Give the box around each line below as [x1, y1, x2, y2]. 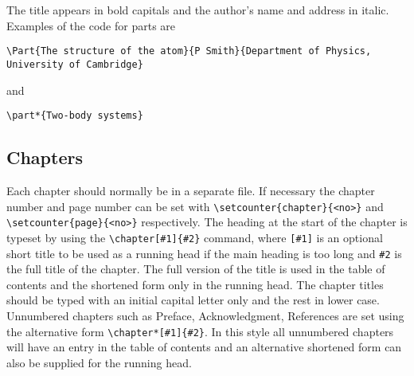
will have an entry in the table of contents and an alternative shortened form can [6, 339, 402, 355]
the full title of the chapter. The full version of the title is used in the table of [6, 260, 385, 277]
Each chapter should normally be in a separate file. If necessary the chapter [6, 182, 375, 198]
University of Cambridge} [6, 58, 143, 70]
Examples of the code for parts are [6, 17, 176, 33]
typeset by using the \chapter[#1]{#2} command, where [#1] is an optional [6, 229, 383, 245]
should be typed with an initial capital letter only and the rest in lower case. [6, 292, 380, 308]
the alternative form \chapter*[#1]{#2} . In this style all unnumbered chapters [6, 323, 394, 339]
